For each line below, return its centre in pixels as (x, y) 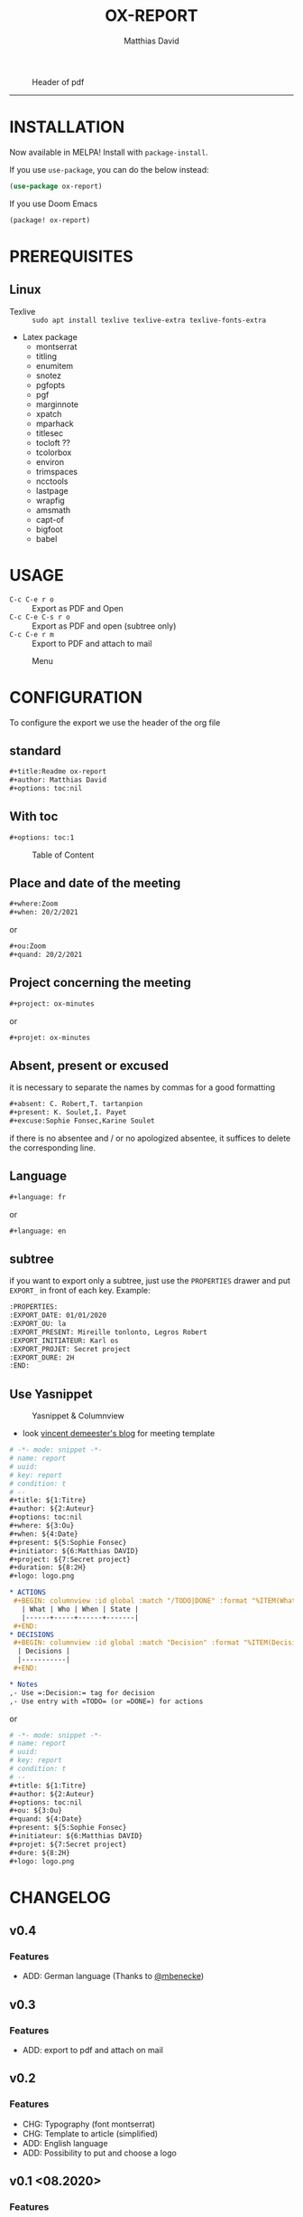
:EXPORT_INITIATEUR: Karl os (64, 1341)
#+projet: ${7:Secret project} (68, 1844)
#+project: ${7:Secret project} (70, 1559)
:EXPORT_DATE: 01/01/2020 (58, 1316)
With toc (34, 816)
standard (35, 750)
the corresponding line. (53, 1147)
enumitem (55, 365)
